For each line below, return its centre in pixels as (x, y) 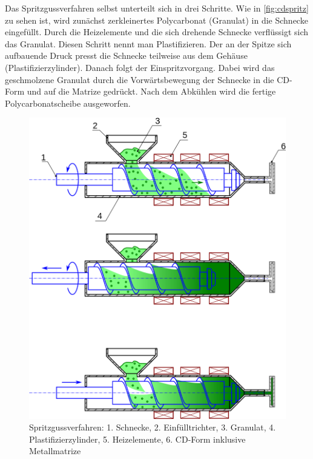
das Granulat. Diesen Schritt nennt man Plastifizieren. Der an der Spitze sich (148, 43)
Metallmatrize (55, 451)
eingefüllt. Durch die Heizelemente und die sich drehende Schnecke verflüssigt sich (157, 32)
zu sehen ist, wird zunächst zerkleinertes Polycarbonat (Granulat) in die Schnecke (156, 20)
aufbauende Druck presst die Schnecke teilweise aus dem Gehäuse (126, 55)
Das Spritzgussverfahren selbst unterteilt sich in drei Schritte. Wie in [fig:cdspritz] (157, 8)
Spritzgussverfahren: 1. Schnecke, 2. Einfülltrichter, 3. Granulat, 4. (153, 427)
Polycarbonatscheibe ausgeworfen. (68, 103)
